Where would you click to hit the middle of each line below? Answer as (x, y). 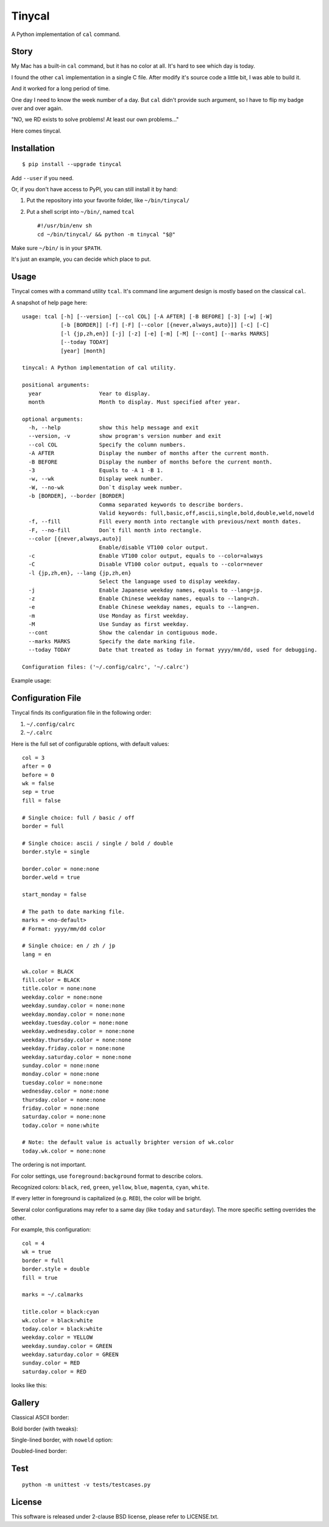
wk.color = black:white (58, 1320)
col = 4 (34, 1243)
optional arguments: (53, 419)
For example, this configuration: (51, 1229)
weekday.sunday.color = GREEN (67, 1346)
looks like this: (29, 1385)
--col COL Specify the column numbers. (107, 445)
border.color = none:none (61, 869)
